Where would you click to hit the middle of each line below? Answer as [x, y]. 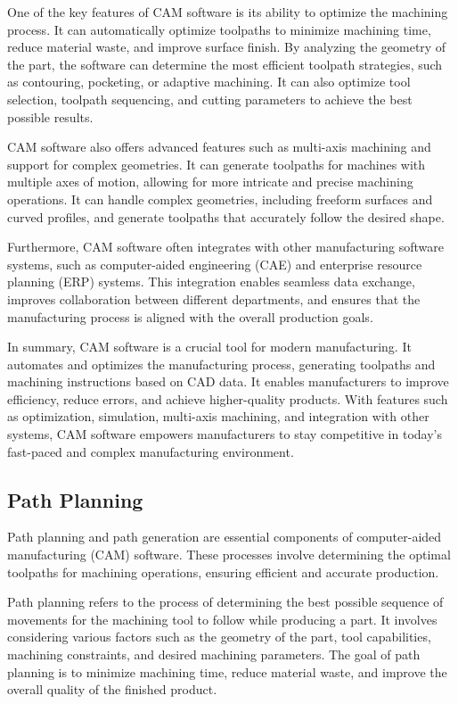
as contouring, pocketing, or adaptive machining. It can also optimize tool [209, 82]
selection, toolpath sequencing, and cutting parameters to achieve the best [210, 99]
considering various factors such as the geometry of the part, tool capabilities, [219, 637]
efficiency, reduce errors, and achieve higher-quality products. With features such [228, 398]
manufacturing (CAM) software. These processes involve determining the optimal [229, 555]
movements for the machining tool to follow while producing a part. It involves [222, 619]
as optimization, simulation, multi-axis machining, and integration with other [218, 416]
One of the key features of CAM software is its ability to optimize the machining [228, 12]
